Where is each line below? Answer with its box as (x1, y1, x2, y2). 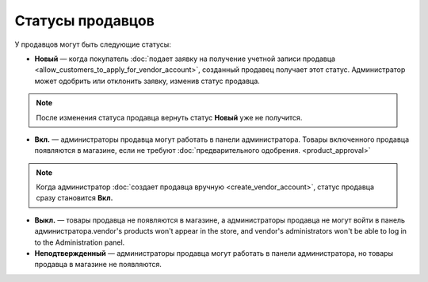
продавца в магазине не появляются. (34, 260, 162, 269)
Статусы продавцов (14, 12, 155, 29)
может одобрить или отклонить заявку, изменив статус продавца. (34, 76, 261, 86)
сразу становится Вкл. (36, 193, 113, 203)
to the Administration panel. (34, 238, 125, 247)
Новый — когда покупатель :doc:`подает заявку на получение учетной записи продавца (34, 54, 336, 63)
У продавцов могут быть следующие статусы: (14, 40, 172, 49)
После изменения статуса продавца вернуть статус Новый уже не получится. (36, 112, 303, 122)
